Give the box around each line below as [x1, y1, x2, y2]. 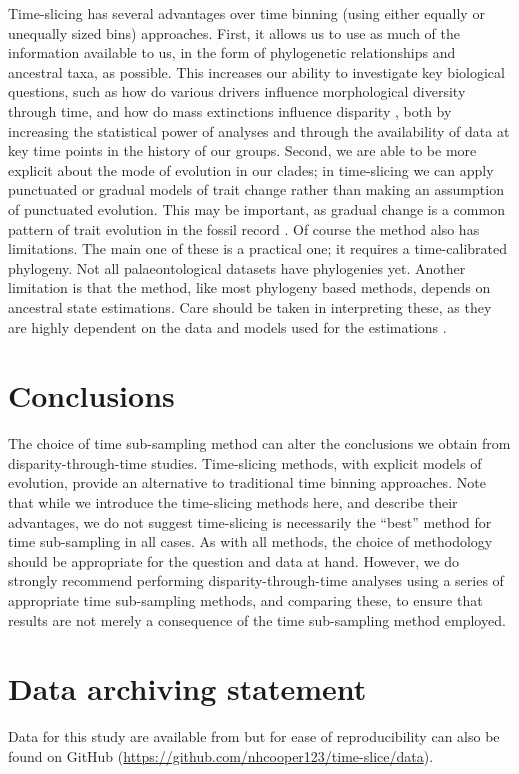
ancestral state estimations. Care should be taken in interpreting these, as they [8, 296, 492, 317]
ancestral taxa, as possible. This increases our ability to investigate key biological [8, 61, 505, 82]
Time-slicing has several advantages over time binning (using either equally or [8, 3, 485, 23]
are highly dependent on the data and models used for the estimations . [8, 316, 447, 337]
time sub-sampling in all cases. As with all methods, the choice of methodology [8, 531, 493, 552]
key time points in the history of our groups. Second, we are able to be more [8, 140, 477, 161]
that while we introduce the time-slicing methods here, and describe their [8, 492, 458, 512]
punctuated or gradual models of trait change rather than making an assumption [8, 179, 504, 200]
